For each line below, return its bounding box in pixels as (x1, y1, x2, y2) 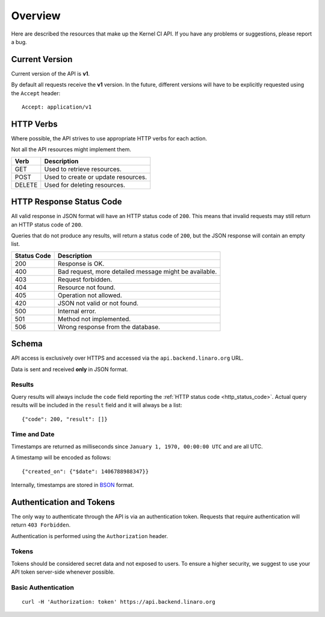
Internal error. (57, 307, 96, 315)
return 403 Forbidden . (11, 521, 71, 528)
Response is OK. (57, 259, 105, 268)
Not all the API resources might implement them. (11, 146, 132, 153)
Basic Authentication (11, 583, 75, 592)
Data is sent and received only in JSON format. (11, 365, 128, 373)
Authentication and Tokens (11, 497, 116, 507)
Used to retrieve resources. (44, 164, 122, 173)
